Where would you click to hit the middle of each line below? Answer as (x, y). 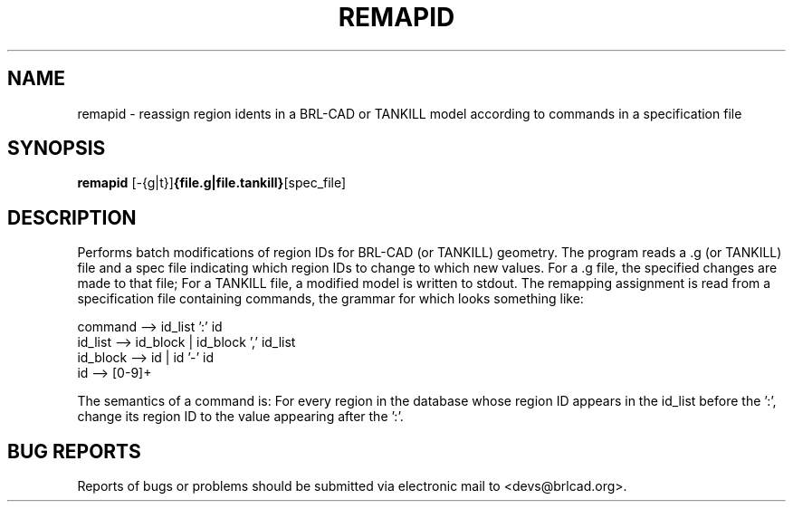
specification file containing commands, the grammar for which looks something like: (330, 299)
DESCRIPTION (72, 217)
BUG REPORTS (74, 451)
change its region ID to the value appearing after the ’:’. (240, 417)
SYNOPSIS (57, 149)
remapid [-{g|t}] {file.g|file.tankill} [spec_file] (212, 183)
